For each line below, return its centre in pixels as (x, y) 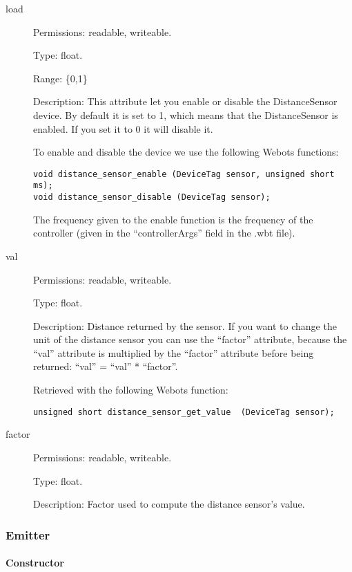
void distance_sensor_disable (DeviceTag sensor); (152, 197)
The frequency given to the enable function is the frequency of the (173, 219)
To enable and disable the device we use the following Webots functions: (186, 152)
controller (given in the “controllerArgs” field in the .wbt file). (164, 233)
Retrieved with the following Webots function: (131, 390)
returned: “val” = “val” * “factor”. (106, 366)
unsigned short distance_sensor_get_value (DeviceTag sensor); (184, 412)
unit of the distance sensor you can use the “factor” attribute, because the (190, 339)
